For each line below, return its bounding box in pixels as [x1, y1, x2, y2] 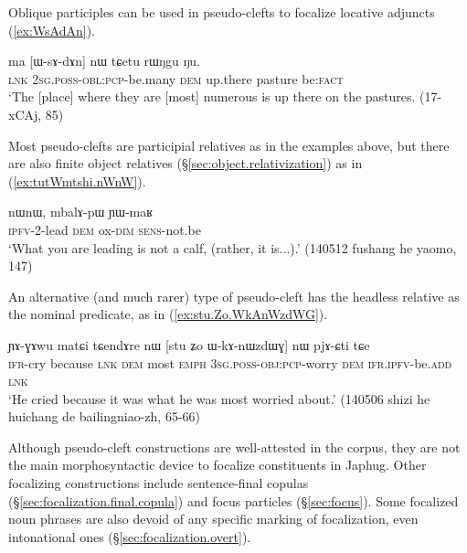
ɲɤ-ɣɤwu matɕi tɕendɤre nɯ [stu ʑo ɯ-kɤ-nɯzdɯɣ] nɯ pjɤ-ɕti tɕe [8, 335, 370, 354]
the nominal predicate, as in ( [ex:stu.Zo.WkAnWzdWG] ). [8, 304, 328, 324]
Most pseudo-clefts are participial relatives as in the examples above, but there [8, 135, 450, 154]
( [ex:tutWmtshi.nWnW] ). [8, 171, 146, 190]
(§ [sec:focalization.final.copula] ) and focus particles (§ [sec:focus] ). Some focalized [8, 491, 459, 510]
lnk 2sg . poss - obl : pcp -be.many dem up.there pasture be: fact [8, 69, 344, 88]
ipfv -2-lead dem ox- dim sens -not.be [8, 219, 202, 239]
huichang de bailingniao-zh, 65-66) [8, 407, 201, 426]
